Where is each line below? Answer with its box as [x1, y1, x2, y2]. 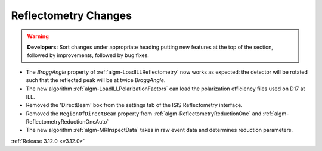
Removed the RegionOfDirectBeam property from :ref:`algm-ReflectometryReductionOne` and [26, 110, 262, 117]
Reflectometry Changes [11, 9, 132, 22]
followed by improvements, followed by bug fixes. [27, 52, 149, 59]
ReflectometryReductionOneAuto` [26, 118, 109, 125]
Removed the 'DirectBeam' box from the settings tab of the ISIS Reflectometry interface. [26, 102, 243, 109]
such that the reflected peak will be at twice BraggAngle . [26, 77, 166, 84]
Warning [27, 33, 49, 40]
